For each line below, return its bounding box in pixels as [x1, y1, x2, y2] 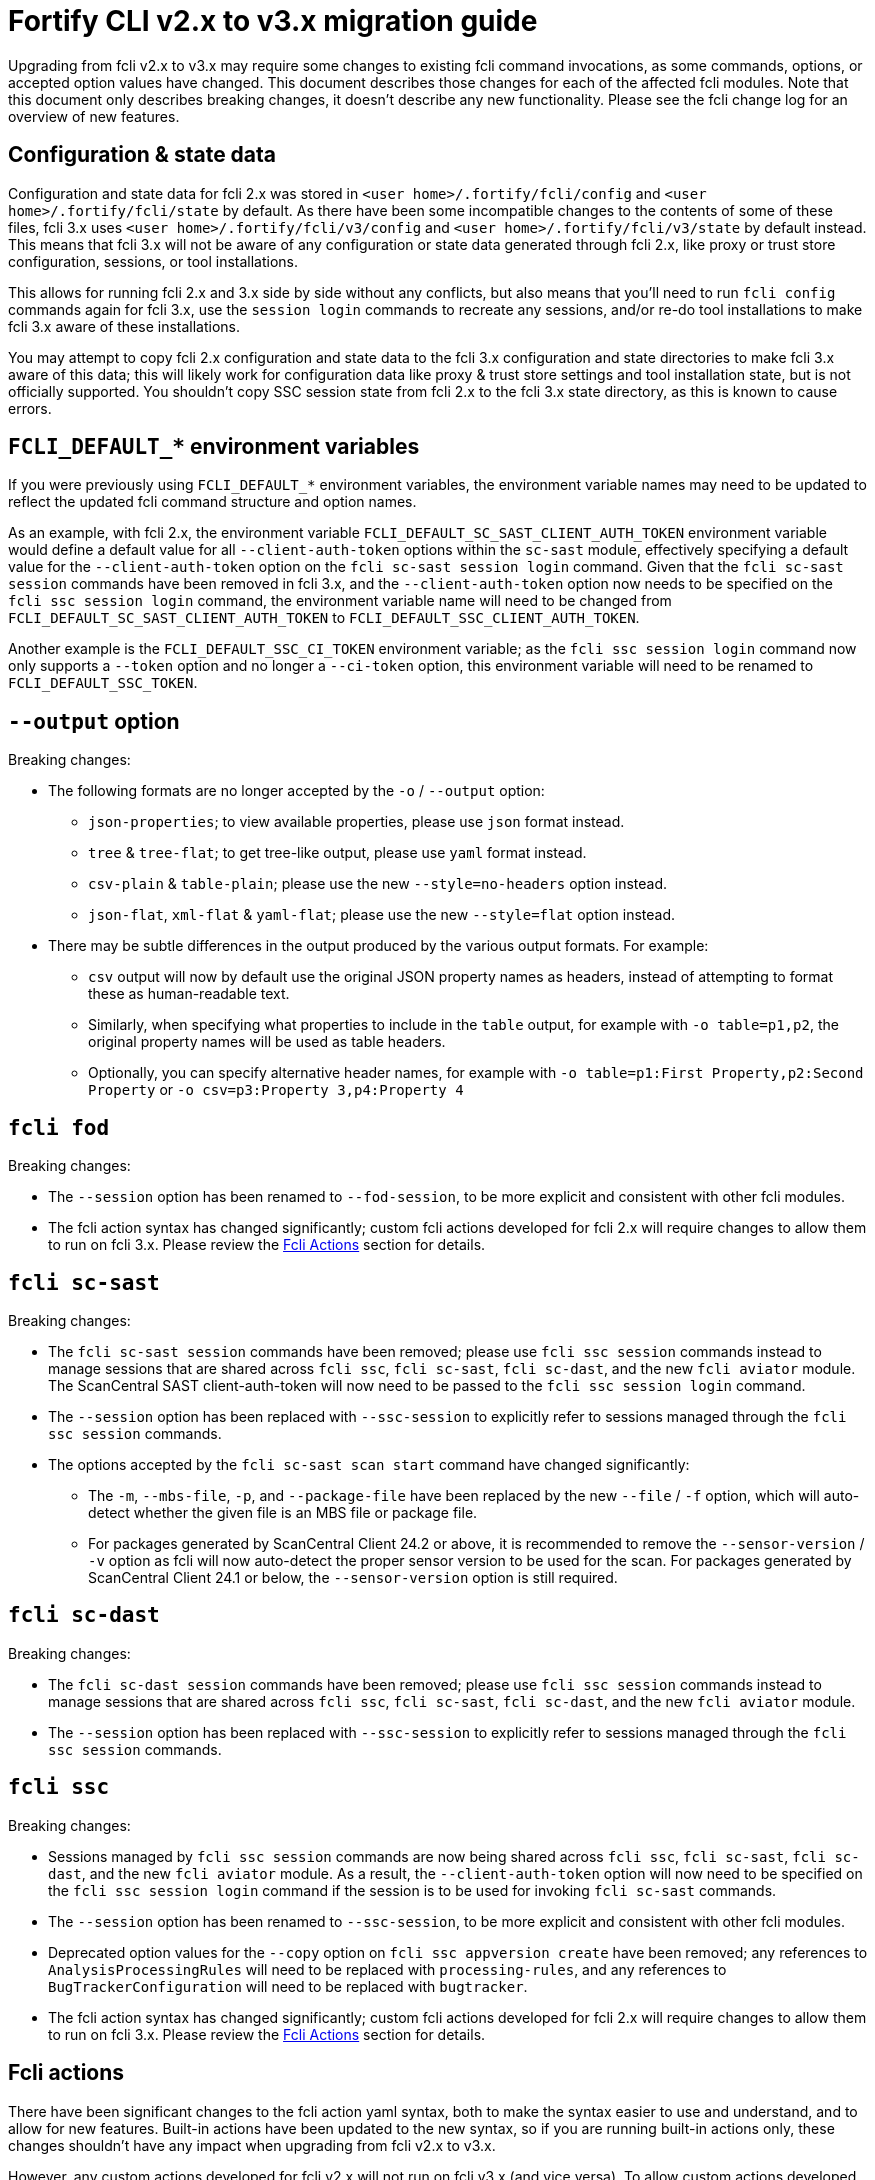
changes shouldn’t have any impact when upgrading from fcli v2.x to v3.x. [8, 2136, 496, 2154]
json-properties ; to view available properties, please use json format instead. [88, 813, 625, 831]
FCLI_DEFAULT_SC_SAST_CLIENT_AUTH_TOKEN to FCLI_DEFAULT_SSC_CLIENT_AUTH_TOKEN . [8, 609, 640, 627]
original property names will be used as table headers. [88, 1033, 446, 1051]
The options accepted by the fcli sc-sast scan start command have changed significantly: [48, 1455, 690, 1473]
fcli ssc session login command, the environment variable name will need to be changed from [8, 592, 672, 610]
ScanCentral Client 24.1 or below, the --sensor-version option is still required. [88, 1568, 618, 1586]
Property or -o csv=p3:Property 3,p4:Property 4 [88, 1081, 464, 1099]
